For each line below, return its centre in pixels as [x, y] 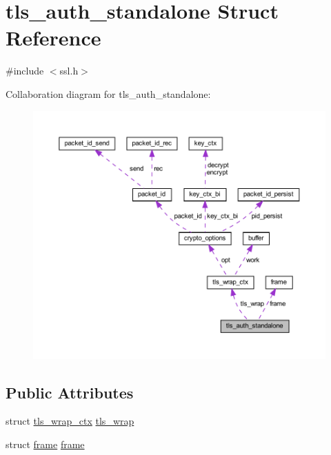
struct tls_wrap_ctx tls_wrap [70, 421]
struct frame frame [45, 444]
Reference [53, 38]
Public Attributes [70, 392]
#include [25, 71]
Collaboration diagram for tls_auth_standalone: [108, 93]
